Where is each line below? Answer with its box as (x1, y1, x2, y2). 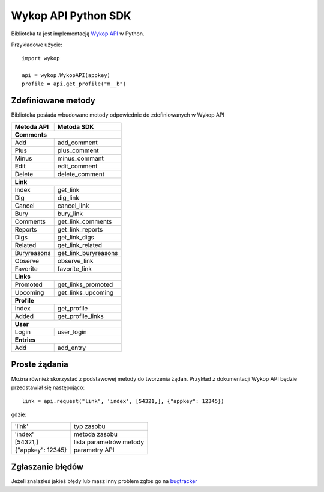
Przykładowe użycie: (11, 41, 63, 48)
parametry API (73, 446, 115, 454)
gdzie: (11, 411, 27, 418)
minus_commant (57, 154, 104, 162)
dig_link (57, 193, 79, 201)
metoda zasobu (73, 430, 118, 438)
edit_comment (57, 162, 98, 170)
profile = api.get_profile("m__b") (22, 80, 127, 87)
